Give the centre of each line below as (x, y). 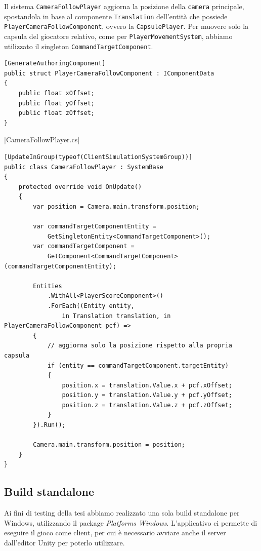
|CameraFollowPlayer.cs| (42, 140)
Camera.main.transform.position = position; (109, 445)
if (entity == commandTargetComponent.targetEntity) (138, 365)
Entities (48, 286)
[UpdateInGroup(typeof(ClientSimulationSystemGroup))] (98, 157)
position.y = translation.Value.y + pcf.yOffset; (147, 395)
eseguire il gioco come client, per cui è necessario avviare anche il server (115, 533)
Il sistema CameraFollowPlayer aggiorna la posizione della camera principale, (124, 6)
